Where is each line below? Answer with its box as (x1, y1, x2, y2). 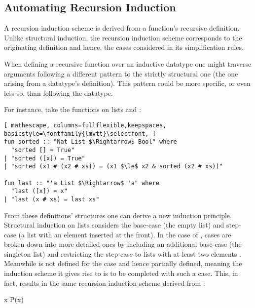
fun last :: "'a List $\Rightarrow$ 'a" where (4, 179, 159, 187)
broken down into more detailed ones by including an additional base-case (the (4, 239, 242, 249)
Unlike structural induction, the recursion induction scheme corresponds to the (4, 32, 242, 42)
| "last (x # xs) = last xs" (4, 195, 100, 203)
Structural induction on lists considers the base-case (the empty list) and (4, 220, 224, 230)
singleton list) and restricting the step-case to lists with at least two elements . (4, 248, 241, 259)
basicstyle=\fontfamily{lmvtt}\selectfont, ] (4, 130, 156, 137)
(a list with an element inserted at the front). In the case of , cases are (18, 229, 231, 239)
